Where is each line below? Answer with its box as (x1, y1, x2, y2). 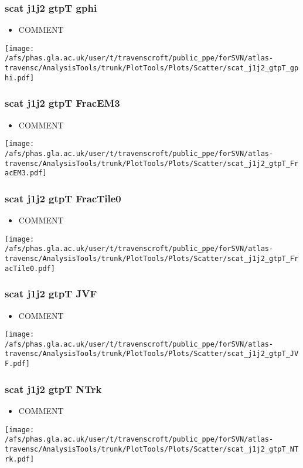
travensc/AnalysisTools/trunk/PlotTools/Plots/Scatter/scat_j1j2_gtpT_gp (5, 64, 299, 73)
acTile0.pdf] (5, 264, 55, 273)
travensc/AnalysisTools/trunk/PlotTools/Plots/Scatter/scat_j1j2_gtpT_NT (5, 445, 299, 453)
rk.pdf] (5, 455, 35, 463)
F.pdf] (5, 360, 30, 368)
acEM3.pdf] (5, 169, 47, 178)
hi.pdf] (5, 73, 35, 82)
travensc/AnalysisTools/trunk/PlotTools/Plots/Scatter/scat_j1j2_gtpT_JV (5, 350, 299, 358)
